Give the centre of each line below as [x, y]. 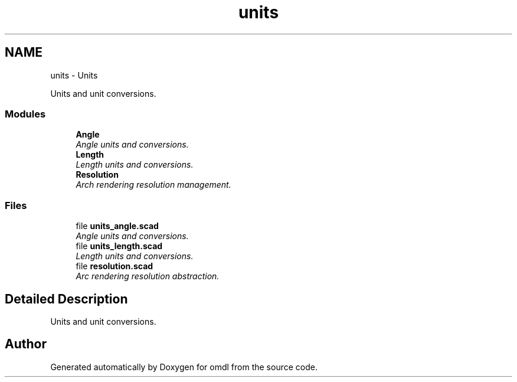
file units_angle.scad [117, 226]
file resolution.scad [114, 266]
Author [26, 344]
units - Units [74, 75]
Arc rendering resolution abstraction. [148, 276]
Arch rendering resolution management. [153, 185]
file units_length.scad [119, 246]
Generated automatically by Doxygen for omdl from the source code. [184, 367]
